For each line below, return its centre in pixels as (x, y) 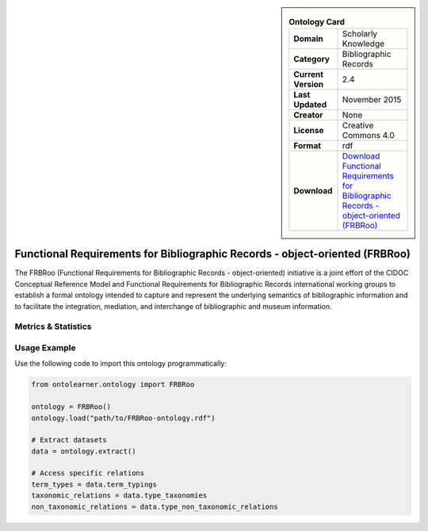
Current (309, 74)
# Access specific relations (88, 473)
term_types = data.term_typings (94, 484)
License (309, 131)
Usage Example (45, 347)
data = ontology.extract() (84, 451)
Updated (310, 105)
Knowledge (363, 44)
